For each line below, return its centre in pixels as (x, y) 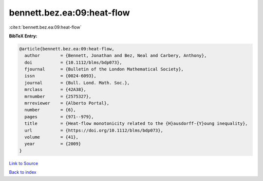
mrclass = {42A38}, (55, 90)
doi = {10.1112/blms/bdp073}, (73, 62)
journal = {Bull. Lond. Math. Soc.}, (77, 83)
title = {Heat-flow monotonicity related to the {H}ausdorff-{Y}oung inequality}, (136, 123)
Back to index (23, 172)
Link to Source (24, 163)
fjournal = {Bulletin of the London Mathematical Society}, (104, 69)
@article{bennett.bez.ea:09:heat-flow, (67, 49)
